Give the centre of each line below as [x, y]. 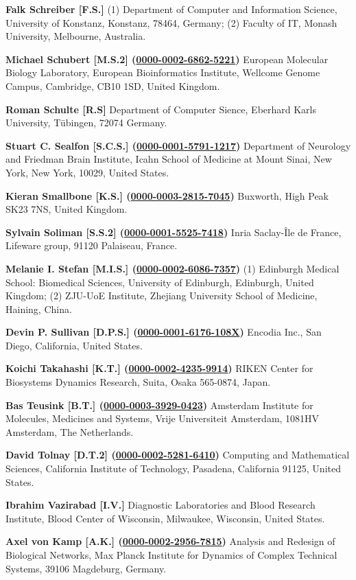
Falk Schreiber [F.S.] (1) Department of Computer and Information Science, [171, 9]
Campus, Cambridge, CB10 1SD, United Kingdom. [113, 85]
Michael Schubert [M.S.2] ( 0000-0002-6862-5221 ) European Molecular [167, 59]
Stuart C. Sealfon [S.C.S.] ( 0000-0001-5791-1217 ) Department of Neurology [178, 145]
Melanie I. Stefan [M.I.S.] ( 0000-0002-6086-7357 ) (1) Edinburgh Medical [173, 268]
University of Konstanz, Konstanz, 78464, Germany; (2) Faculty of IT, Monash [171, 22]
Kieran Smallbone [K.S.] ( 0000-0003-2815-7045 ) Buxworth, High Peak [167, 195]
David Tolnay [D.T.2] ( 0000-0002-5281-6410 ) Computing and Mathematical [178, 455]
